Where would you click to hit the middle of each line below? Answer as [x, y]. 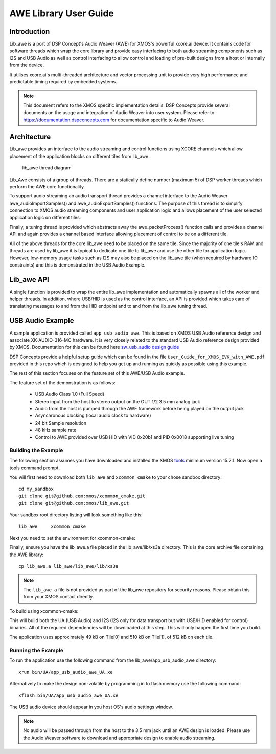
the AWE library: [26, 555]
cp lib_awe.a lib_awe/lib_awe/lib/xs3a [68, 566]
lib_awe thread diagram [47, 168]
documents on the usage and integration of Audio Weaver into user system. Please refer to [119, 113]
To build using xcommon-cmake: [44, 611]
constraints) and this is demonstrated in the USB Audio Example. [77, 265]
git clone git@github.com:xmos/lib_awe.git [74, 503]
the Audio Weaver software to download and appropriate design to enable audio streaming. [119, 738]
